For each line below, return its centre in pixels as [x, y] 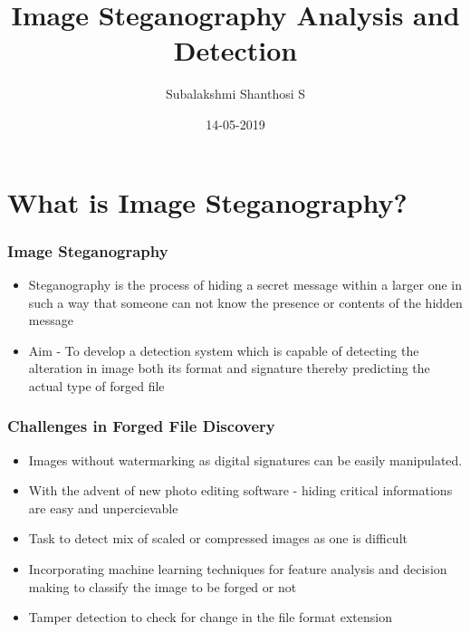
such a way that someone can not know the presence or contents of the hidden [245, 302]
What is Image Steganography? [207, 201]
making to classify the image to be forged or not [163, 586]
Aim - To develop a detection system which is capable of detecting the [224, 350]
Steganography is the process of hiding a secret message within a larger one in [245, 284]
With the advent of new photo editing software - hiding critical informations [240, 490]
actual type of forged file [96, 385]
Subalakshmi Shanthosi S [235, 94]
